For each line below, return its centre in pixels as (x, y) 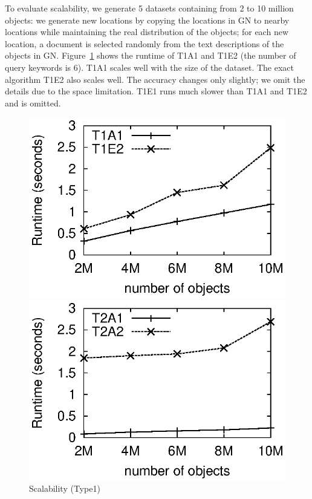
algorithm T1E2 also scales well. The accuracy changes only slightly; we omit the (155, 79)
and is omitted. (33, 103)
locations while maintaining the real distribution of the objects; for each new (147, 32)
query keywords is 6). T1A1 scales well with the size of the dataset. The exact (150, 67)
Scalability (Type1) (65, 488)
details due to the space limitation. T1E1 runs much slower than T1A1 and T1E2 (156, 91)
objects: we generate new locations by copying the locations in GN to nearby (147, 20)
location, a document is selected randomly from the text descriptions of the (145, 43)
